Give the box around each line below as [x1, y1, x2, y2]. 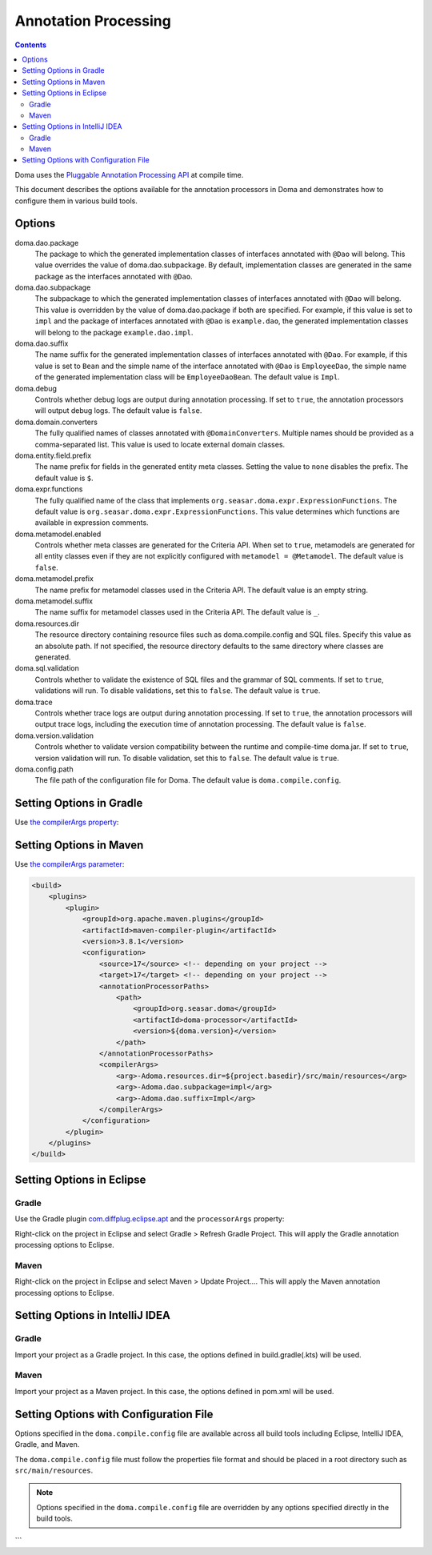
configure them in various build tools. [14, 196, 138, 206]
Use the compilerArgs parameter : [14, 860, 125, 869]
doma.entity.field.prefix [14, 451, 92, 460]
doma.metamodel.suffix [14, 596, 94, 606]
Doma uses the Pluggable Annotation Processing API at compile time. [14, 170, 244, 179]
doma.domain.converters [14, 417, 98, 427]
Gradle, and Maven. [14, 1440, 80, 1449]
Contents [14, 40, 47, 50]
